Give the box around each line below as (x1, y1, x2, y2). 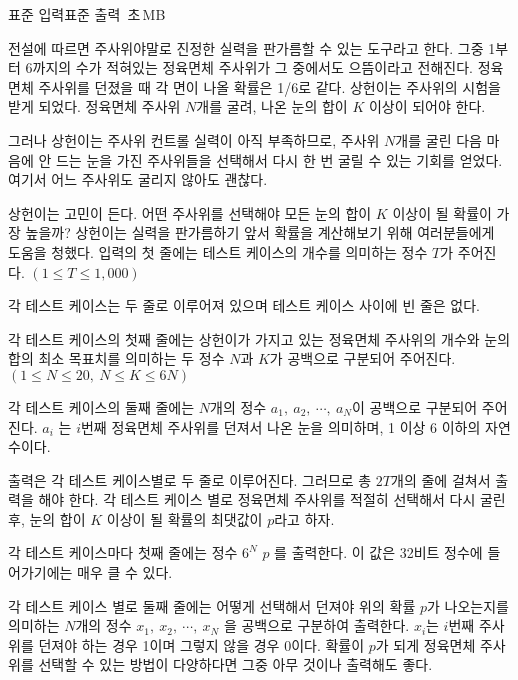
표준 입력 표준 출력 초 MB (8, 4, 166, 24)
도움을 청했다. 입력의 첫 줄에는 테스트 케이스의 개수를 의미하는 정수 (8, 241, 428, 262)
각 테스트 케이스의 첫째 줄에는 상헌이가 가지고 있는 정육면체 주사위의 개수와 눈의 (8, 328, 511, 349)
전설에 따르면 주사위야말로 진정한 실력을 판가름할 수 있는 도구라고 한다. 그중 (8, 37, 484, 58)
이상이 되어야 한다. (368, 96, 486, 117)
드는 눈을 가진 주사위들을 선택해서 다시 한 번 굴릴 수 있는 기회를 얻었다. (55, 149, 503, 170)
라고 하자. (274, 508, 335, 529)
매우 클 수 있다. (77, 562, 173, 583)
